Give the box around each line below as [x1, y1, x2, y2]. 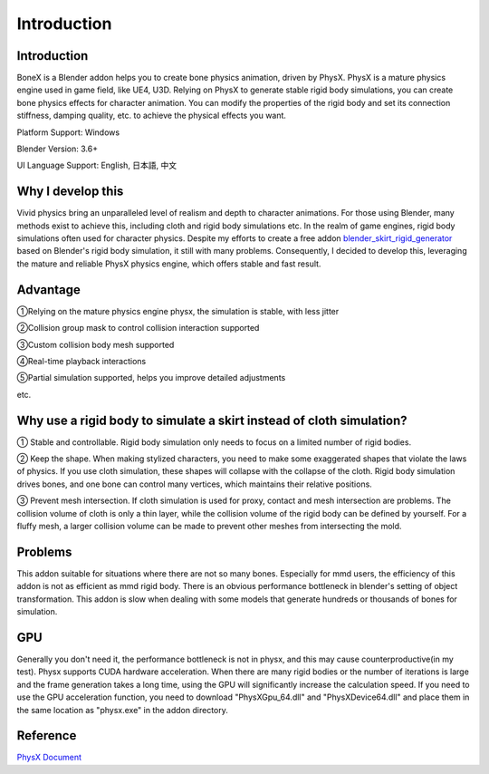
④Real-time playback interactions [16, 355, 147, 366]
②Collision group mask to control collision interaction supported [16, 323, 260, 334]
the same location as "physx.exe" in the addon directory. [16, 704, 228, 715]
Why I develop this [16, 184, 124, 199]
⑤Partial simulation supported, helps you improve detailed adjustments [16, 372, 286, 383]
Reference [16, 728, 77, 743]
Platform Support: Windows [16, 127, 120, 138]
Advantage [16, 282, 81, 297]
